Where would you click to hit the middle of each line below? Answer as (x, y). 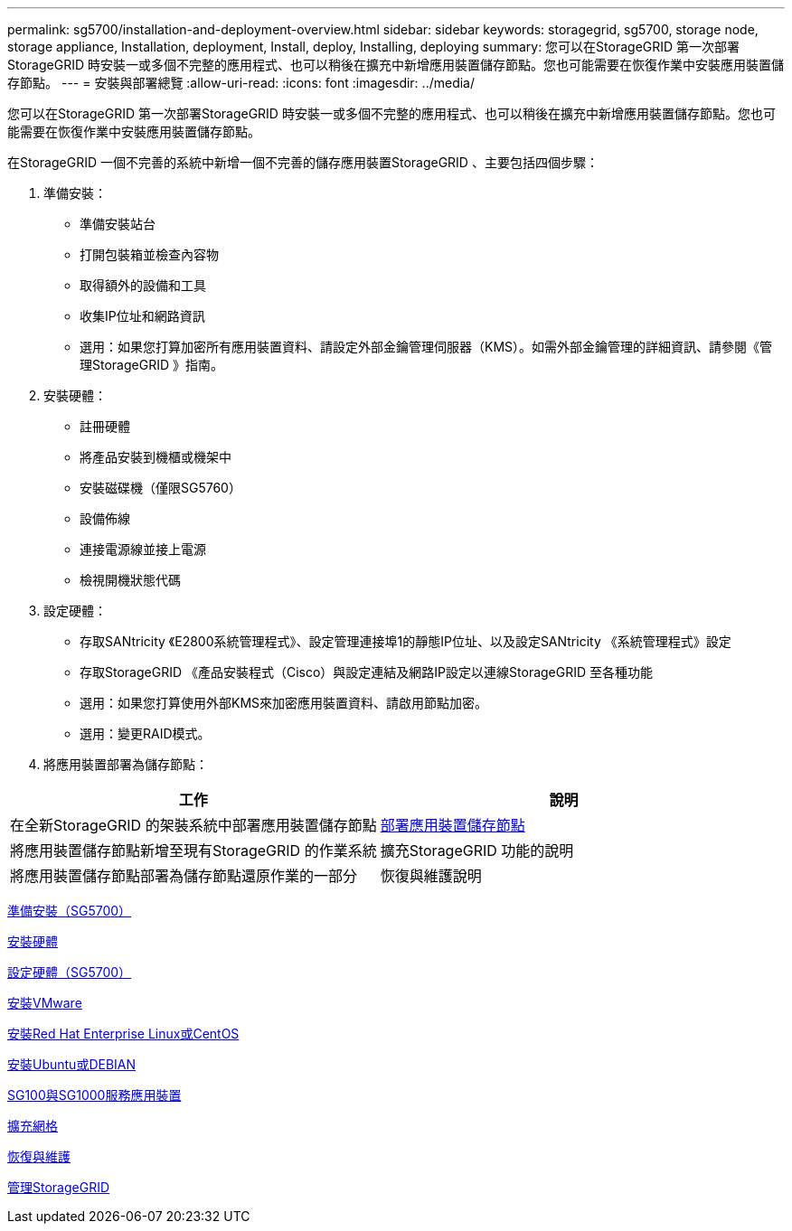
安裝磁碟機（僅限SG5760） (160, 488)
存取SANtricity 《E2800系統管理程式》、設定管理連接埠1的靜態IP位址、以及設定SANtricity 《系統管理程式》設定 (405, 641)
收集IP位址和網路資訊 (142, 316)
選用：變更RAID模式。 (145, 733)
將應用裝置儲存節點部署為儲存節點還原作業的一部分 (184, 876)
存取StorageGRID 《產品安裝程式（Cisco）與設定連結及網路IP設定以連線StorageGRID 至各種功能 (367, 672)
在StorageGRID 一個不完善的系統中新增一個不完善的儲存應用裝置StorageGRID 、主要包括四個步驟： (303, 162)
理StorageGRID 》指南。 (151, 365)
